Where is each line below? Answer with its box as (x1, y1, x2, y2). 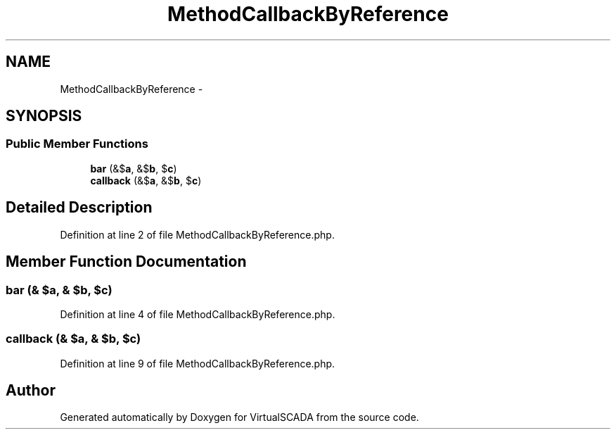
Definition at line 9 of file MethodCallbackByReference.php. (60, 357, 335, 370)
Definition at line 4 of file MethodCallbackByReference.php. (60, 308, 335, 320)
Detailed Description (6, 198, 153, 217)
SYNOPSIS (6, 107, 82, 125)
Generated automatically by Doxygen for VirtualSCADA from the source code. (60, 411, 419, 424)
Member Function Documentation (6, 253, 247, 271)
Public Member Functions (6, 137, 148, 151)
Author (6, 382, 56, 400)
